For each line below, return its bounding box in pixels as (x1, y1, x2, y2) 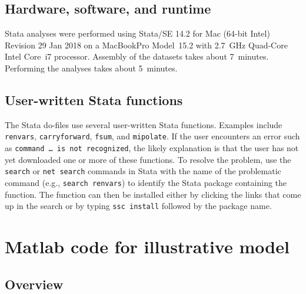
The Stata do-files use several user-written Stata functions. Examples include (5, 118, 282, 130)
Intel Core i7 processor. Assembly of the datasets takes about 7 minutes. (5, 50, 269, 63)
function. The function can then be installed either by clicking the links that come (5, 188, 301, 200)
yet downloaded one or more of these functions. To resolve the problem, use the (5, 153, 291, 165)
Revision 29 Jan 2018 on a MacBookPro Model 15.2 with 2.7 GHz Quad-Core (5, 38, 288, 51)
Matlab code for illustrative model (5, 234, 290, 259)
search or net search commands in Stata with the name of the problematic (5, 165, 281, 177)
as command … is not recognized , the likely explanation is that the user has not (5, 142, 299, 154)
